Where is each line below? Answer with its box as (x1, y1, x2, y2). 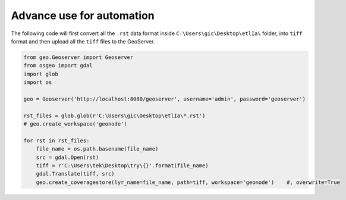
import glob (23, 70, 59, 77)
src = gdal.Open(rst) (36, 154, 99, 161)
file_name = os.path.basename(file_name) (36, 146, 159, 152)
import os (23, 79, 52, 86)
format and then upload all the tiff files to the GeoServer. (11, 37, 155, 45)
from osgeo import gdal (23, 62, 93, 69)
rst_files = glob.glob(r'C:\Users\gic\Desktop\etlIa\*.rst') (23, 112, 206, 119)
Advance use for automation (11, 9, 155, 22)
